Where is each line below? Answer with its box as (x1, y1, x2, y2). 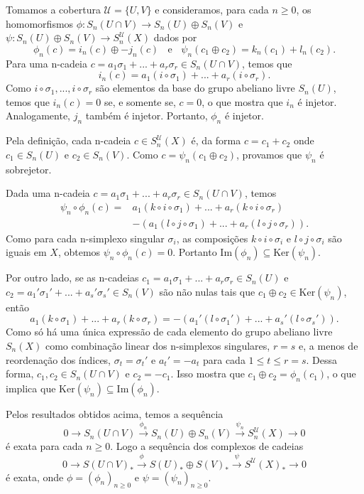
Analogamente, (6, 108, 70, 123)
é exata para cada (6, 439, 83, 453)
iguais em (6, 245, 47, 259)
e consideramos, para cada (155, 2, 269, 16)
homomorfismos (6, 16, 74, 31)
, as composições (176, 230, 248, 245)
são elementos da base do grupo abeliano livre (95, 80, 295, 95)
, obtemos (57, 245, 101, 259)
